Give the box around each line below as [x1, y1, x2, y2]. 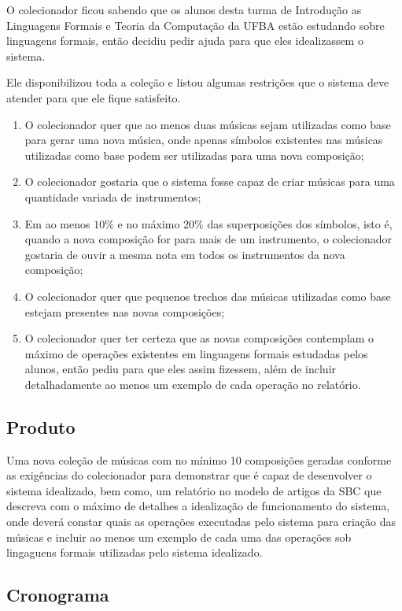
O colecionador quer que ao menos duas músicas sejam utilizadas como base [24, 116, 391, 132]
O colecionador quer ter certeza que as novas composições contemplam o [24, 330, 374, 346]
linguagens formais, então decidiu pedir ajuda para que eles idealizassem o [6, 32, 363, 49]
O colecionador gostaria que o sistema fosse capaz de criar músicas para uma [24, 173, 395, 190]
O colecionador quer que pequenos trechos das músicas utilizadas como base [24, 287, 391, 304]
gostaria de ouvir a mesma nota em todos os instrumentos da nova [24, 246, 345, 262]
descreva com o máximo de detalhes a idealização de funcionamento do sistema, [6, 498, 390, 514]
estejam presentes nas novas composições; [24, 303, 225, 320]
